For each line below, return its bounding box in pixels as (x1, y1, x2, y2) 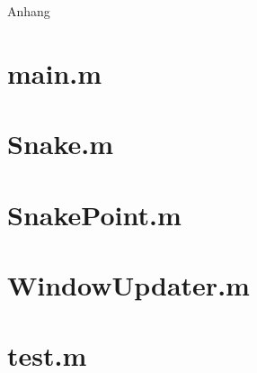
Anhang (7, 2, 50, 20)
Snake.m (7, 125, 114, 162)
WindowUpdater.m (7, 266, 250, 303)
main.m (7, 54, 102, 91)
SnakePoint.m (7, 196, 182, 232)
